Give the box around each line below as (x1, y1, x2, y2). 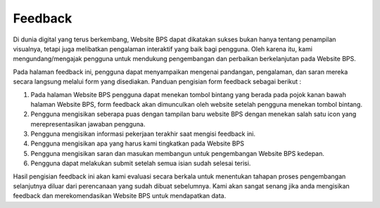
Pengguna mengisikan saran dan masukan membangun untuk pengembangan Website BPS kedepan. (30, 149, 325, 157)
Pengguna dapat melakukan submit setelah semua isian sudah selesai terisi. (30, 159, 251, 168)
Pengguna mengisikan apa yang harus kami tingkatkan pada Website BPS (30, 139, 244, 148)
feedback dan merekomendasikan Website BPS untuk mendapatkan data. (13, 192, 227, 200)
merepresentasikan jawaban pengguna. (30, 119, 146, 128)
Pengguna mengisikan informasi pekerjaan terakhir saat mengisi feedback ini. (30, 130, 256, 138)
